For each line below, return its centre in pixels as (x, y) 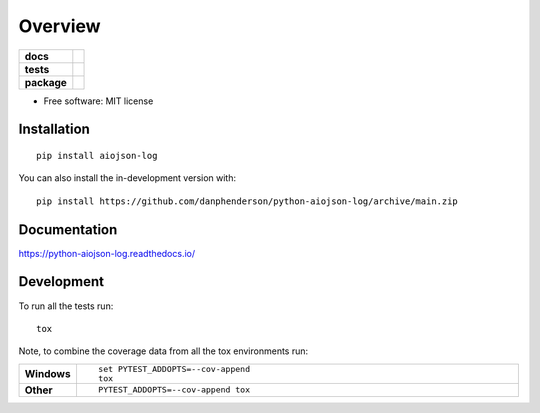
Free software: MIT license (98, 101)
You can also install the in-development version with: (127, 178)
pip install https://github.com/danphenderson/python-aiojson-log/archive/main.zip (247, 201)
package (45, 82)
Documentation (68, 229)
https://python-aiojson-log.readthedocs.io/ (107, 253)
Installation (54, 129)
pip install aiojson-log (97, 155)
